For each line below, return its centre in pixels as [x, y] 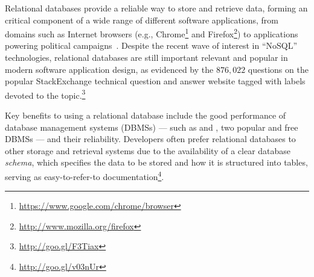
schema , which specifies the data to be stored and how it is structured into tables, [156, 162]
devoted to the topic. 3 [45, 94]
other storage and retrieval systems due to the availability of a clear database [148, 150]
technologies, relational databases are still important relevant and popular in [146, 58]
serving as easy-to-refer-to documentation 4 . [85, 176]
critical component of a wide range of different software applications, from [142, 20]
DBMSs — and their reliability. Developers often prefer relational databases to [150, 139]
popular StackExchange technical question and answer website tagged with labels [155, 81]
